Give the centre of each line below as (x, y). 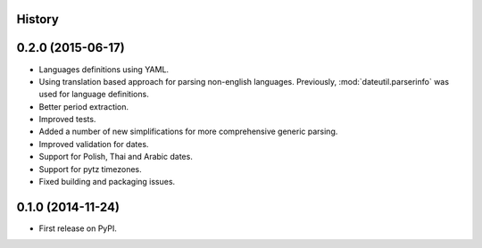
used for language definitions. (94, 95)
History (38, 19)
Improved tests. (67, 120)
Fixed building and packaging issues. (107, 182)
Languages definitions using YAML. (104, 69)
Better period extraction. (84, 106)
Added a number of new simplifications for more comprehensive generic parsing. (188, 132)
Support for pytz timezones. (90, 169)
